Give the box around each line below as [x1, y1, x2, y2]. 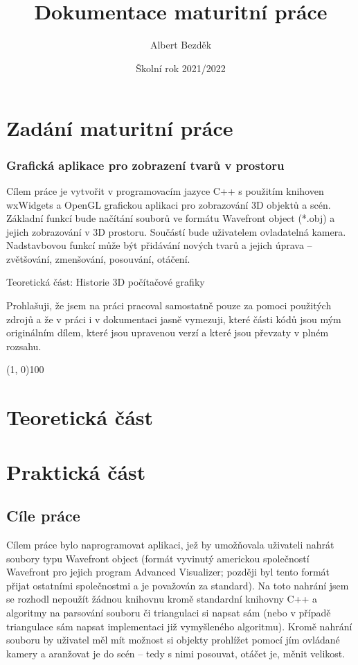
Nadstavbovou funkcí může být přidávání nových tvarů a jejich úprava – [6, 238, 312, 252]
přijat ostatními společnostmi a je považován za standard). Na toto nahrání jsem [6, 578, 349, 592]
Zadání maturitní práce [6, 113, 233, 141]
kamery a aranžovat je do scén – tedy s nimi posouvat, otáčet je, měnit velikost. [6, 646, 346, 660]
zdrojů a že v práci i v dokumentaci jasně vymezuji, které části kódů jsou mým [6, 311, 341, 326]
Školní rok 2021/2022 [136, 60, 226, 75]
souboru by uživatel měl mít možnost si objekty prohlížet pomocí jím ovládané [6, 632, 340, 647]
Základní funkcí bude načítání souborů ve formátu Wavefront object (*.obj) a [6, 211, 335, 225]
